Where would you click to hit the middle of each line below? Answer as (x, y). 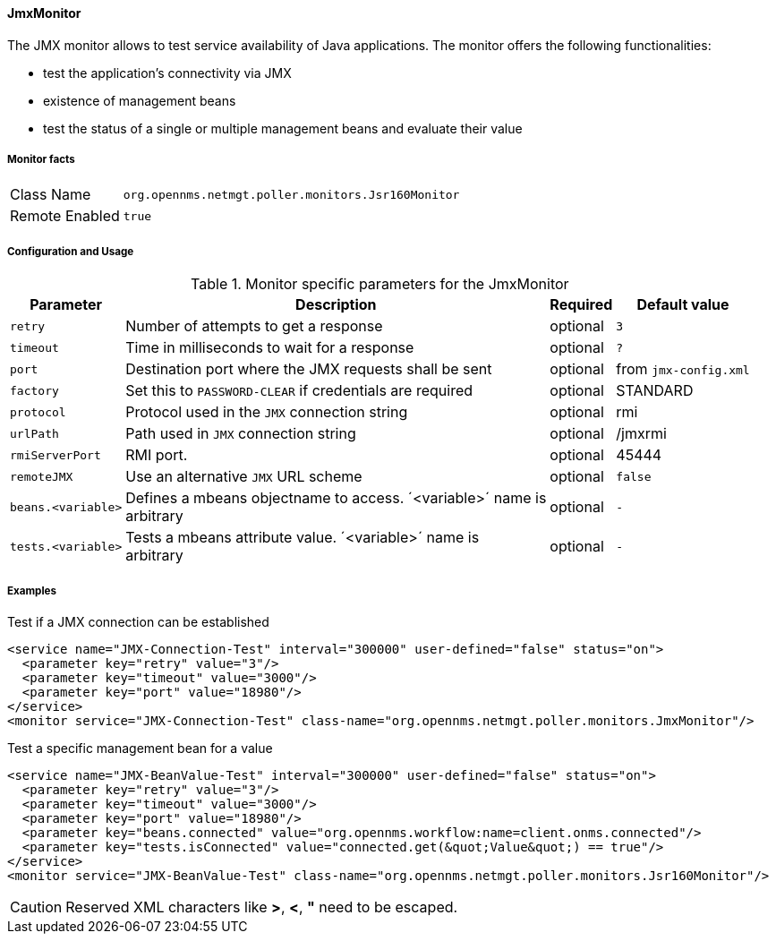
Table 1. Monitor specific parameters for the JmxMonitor (380, 284)
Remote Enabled (65, 216)
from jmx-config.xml (683, 369)
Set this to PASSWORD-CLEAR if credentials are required (299, 391)
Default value (683, 305)
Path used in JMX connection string (241, 434)
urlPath (34, 433)
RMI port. (157, 455)
